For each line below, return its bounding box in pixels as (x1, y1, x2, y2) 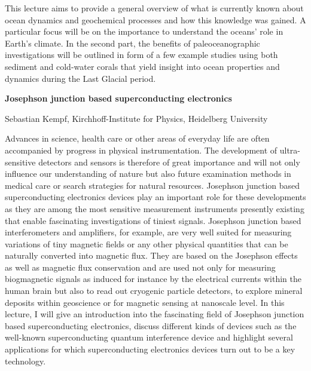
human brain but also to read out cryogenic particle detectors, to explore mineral (5, 284, 303, 297)
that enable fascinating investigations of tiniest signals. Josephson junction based (5, 214, 301, 226)
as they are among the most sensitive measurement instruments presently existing (5, 202, 304, 214)
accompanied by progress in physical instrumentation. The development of (5, 143, 278, 156)
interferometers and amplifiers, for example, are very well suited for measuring (5, 226, 292, 238)
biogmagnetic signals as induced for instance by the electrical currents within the (5, 272, 301, 285)
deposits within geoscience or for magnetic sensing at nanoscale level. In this (5, 296, 285, 308)
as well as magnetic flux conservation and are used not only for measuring (5, 260, 276, 273)
